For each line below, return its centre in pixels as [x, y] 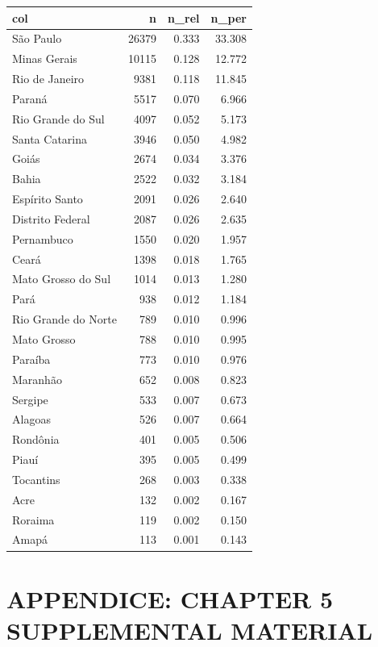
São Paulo [37, 38]
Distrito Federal [51, 218]
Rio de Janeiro [48, 79]
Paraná [30, 98]
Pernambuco [43, 238]
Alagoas [31, 419]
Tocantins [36, 479]
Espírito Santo [48, 199]
